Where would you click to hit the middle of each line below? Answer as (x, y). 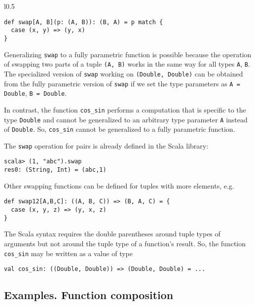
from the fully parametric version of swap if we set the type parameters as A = (122, 83)
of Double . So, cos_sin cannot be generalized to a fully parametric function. (120, 129)
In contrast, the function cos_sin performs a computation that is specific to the (125, 109)
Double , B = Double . (36, 93)
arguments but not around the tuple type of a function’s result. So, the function (125, 243)
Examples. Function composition (89, 295)
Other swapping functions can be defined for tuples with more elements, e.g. (119, 185)
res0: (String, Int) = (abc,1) (55, 170)
